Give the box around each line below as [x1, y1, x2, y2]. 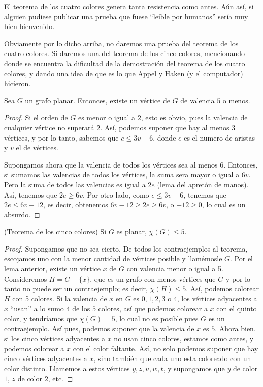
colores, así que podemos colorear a [98, 303, 208, 314]
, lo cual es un [202, 199, 246, 210]
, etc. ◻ [48, 373, 73, 383]
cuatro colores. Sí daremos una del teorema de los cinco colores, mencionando [4, 48, 245, 59]
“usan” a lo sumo [10, 303, 64, 314]
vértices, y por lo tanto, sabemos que [4, 132, 119, 143]
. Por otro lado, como [83, 189, 149, 200]
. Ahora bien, [215, 323, 256, 334]
